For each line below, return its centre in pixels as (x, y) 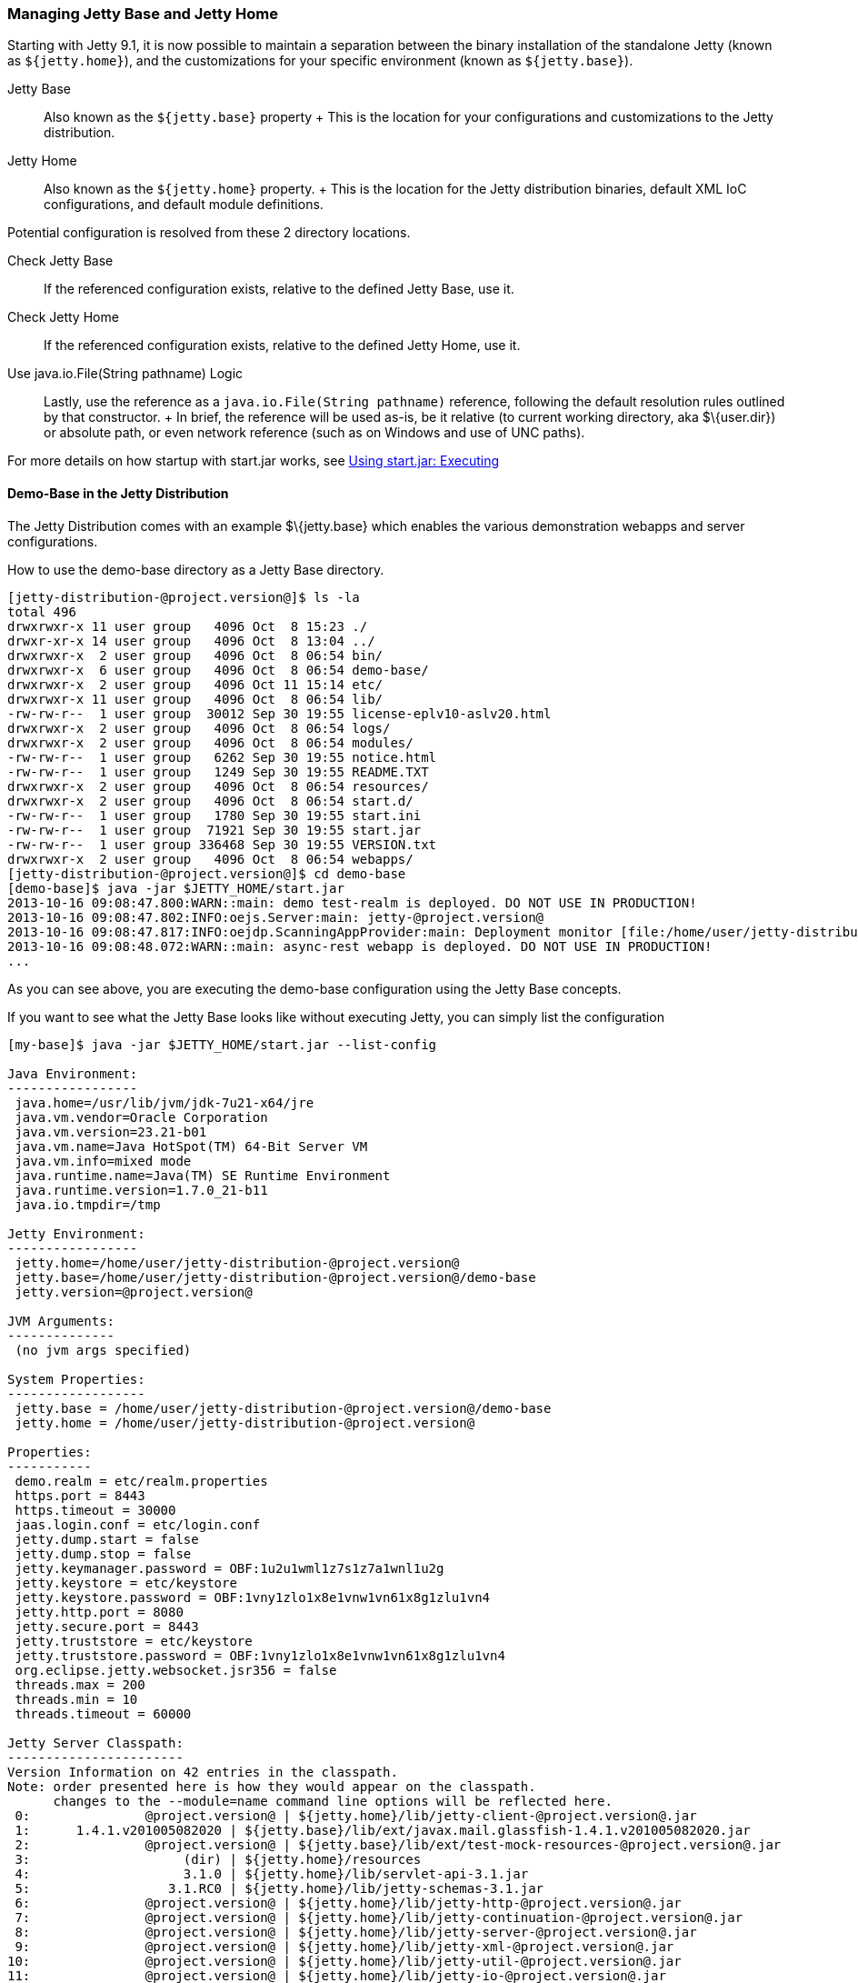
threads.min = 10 (76, 1699)
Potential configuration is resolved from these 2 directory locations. (209, 233)
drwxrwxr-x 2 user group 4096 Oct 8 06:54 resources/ (218, 786)
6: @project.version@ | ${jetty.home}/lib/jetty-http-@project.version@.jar (348, 1903)
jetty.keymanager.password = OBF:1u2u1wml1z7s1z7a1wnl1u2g (229, 1568)
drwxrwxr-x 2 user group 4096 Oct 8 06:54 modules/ (210, 742)
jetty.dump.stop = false (103, 1553)
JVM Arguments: (61, 1321)
